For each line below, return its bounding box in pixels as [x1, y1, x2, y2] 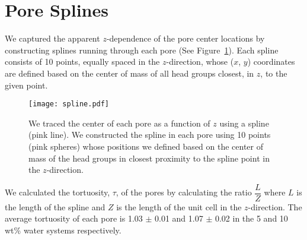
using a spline [219, 116, 269, 129]
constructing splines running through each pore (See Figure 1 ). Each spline [5, 43, 279, 56]
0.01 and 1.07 [155, 212, 203, 225]
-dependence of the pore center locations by [106, 32, 265, 45]
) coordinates [247, 55, 295, 68]
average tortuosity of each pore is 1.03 [5, 212, 143, 225]
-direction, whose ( [166, 55, 234, 68]
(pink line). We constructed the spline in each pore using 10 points [28, 128, 271, 141]
